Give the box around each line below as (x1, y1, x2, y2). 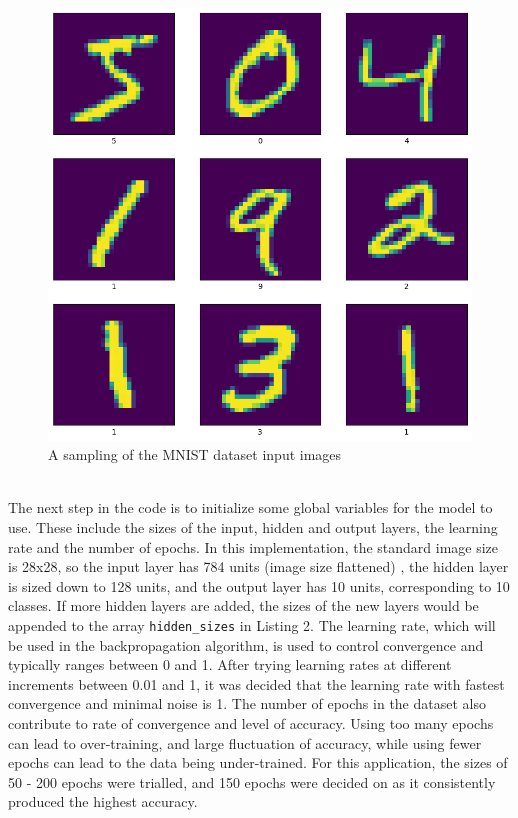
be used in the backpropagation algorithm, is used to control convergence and (8, 634, 484, 655)
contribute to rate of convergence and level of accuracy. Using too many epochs (8, 712, 494, 733)
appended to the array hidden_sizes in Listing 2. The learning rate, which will (8, 614, 496, 635)
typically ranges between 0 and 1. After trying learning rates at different (8, 654, 452, 675)
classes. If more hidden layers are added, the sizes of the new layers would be (8, 595, 479, 616)
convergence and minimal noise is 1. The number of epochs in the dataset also (8, 693, 486, 714)
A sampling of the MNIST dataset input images (48, 444, 342, 465)
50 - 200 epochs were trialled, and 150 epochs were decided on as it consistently (8, 771, 496, 792)
